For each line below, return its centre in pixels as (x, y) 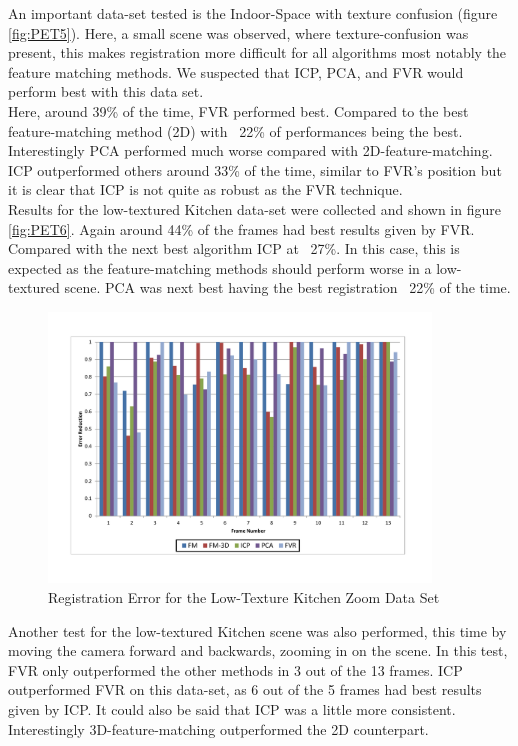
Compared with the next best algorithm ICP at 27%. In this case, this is (234, 248)
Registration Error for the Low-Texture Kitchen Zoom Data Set (244, 597)
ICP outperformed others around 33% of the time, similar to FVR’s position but (255, 169)
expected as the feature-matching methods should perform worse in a (220, 267)
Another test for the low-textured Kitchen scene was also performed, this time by (257, 630)
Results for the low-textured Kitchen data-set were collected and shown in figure (254, 208)
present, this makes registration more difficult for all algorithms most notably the (257, 52)
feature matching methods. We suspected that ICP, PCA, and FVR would (236, 71)
